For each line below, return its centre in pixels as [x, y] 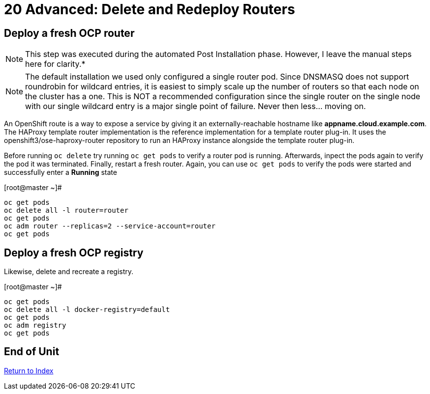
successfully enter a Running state [61, 172]
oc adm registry [35, 325]
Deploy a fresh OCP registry [74, 253]
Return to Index [29, 370]
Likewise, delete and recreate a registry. [69, 272]
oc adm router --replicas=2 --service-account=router [110, 226]
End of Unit [32, 352]
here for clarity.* [55, 64]
